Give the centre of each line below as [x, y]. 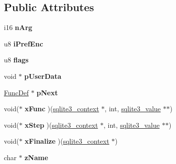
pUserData [43, 76]
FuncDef [16, 92]
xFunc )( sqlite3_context [62, 109]
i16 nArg [18, 27]
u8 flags [16, 60]
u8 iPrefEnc [24, 43]
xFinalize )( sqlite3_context [67, 141]
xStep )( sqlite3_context [61, 125]
